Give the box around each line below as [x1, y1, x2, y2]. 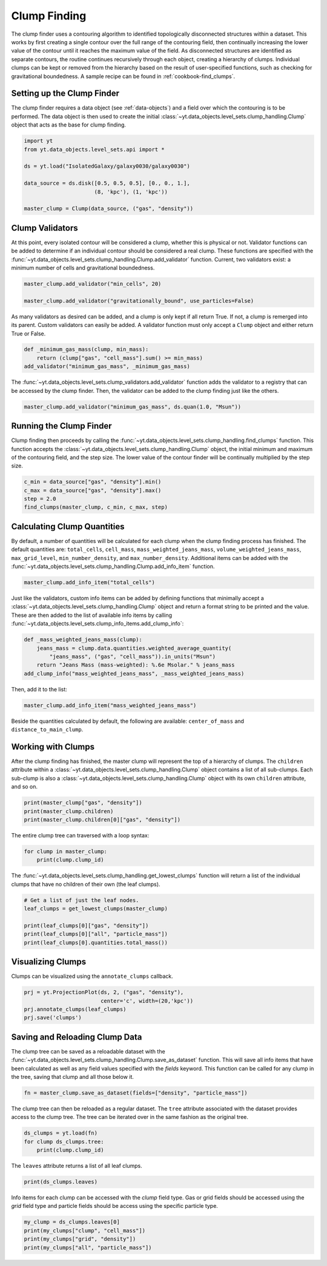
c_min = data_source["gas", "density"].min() [24, 478, 162, 486]
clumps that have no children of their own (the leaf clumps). [11, 880, 160, 888]
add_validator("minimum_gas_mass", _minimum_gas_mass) [24, 363, 190, 370]
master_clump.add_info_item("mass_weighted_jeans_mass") [24, 702, 197, 708]
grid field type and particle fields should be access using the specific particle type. [11, 1202, 218, 1210]
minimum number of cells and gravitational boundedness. [11, 264, 155, 271]
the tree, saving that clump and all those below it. [11, 1073, 134, 1080]
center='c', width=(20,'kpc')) [100, 997, 194, 1004]
